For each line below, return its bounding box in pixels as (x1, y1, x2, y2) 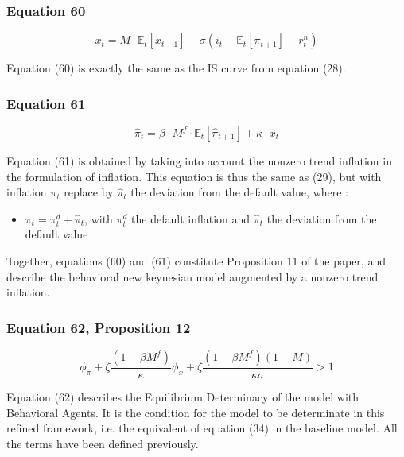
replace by (64, 184, 114, 200)
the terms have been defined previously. (6, 435, 199, 451)
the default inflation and (131, 210, 251, 227)
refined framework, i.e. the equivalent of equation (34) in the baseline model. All (6, 420, 398, 436)
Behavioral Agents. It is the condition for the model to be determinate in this (6, 404, 385, 420)
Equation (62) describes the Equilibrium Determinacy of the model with (6, 389, 359, 405)
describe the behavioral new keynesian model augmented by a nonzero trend (6, 268, 379, 285)
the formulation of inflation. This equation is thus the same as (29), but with (6, 168, 382, 184)
